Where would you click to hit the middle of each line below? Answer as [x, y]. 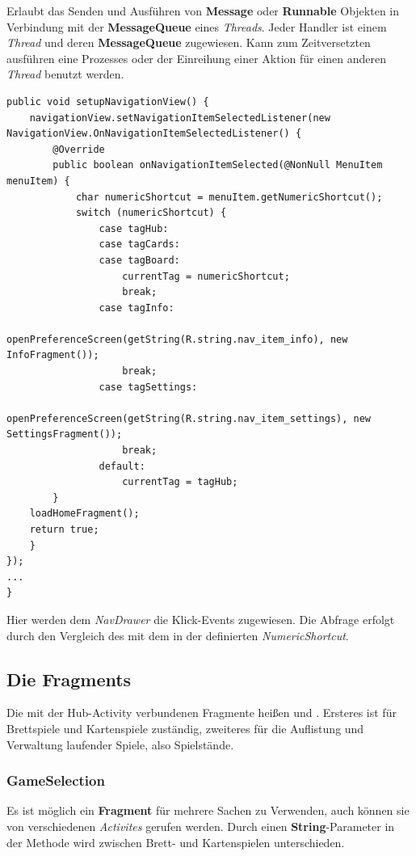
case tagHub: [134, 228]
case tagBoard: [139, 260]
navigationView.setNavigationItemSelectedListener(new [180, 118]
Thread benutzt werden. [65, 74]
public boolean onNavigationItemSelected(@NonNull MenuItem [218, 165]
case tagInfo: [137, 308]
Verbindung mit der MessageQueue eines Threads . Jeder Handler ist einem [197, 26]
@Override [79, 149]
